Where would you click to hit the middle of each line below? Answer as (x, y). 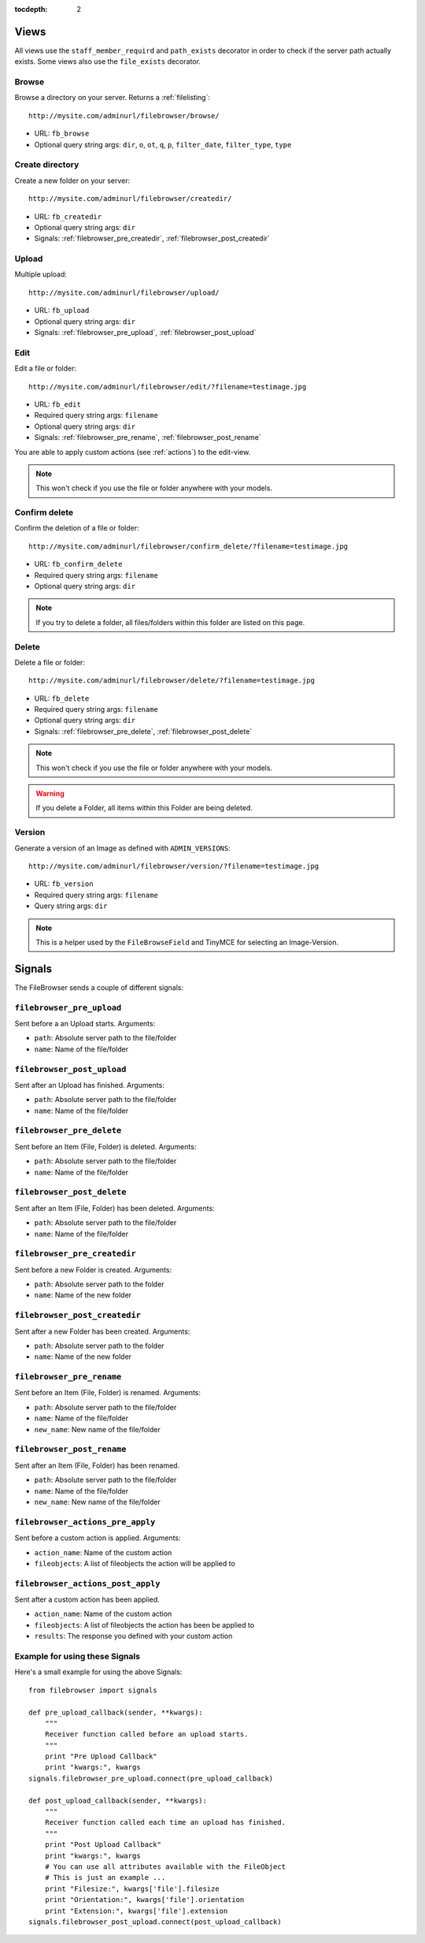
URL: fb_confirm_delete (78, 564)
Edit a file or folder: (45, 368)
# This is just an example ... (105, 1878)
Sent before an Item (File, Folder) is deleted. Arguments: (105, 1146)
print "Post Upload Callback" (103, 1845)
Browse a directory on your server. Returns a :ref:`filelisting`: (112, 98)
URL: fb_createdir (68, 216)
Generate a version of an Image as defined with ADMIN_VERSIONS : (123, 848)
